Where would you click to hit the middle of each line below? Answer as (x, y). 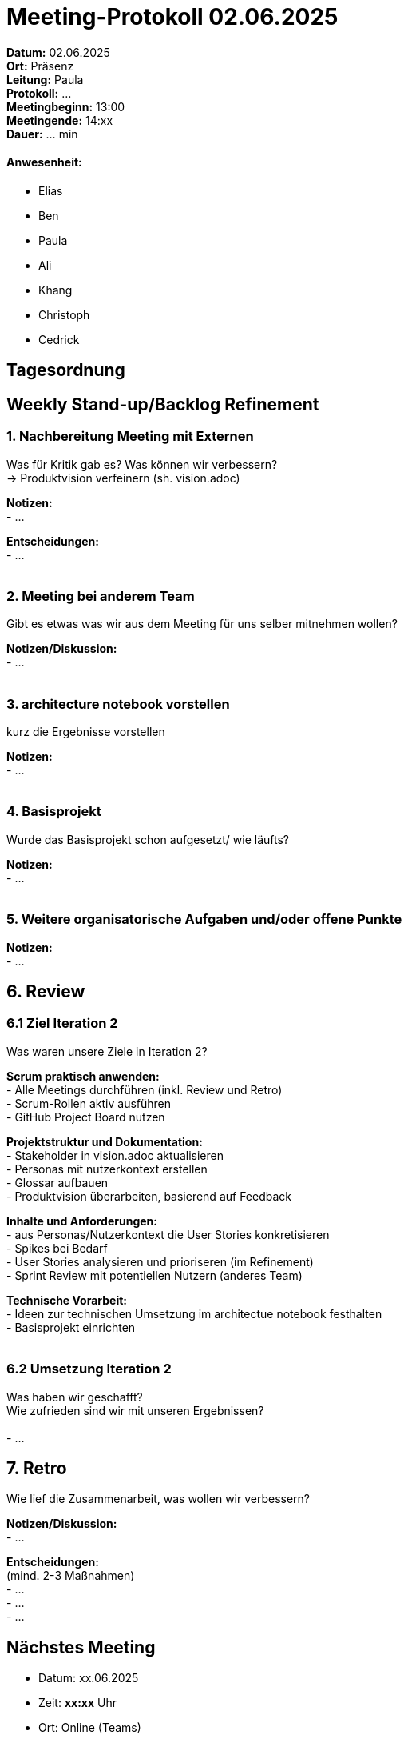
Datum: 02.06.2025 (58, 52)
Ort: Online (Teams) (90, 1728)
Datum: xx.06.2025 (89, 1678)
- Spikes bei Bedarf (57, 1248)
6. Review (46, 992)
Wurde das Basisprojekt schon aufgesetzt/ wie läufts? (148, 839)
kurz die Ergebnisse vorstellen (86, 732)
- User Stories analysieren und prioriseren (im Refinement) (160, 1261)
